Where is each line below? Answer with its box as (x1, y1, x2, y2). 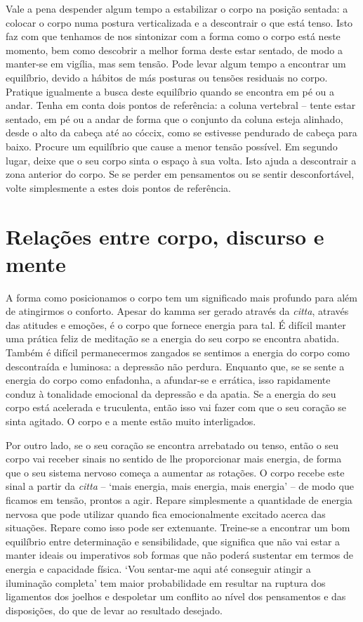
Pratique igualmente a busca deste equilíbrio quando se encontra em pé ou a (6, 84, 334, 98)
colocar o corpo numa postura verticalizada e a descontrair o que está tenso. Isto (6, 15, 353, 30)
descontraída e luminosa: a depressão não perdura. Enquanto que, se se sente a (6, 358, 345, 373)
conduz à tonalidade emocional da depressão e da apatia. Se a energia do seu (6, 386, 336, 401)
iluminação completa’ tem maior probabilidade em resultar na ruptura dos (6, 575, 326, 590)
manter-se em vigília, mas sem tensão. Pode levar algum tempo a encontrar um (6, 56, 346, 71)
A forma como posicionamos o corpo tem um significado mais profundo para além (6, 290, 357, 304)
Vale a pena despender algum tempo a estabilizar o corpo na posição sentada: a (6, 1, 348, 15)
